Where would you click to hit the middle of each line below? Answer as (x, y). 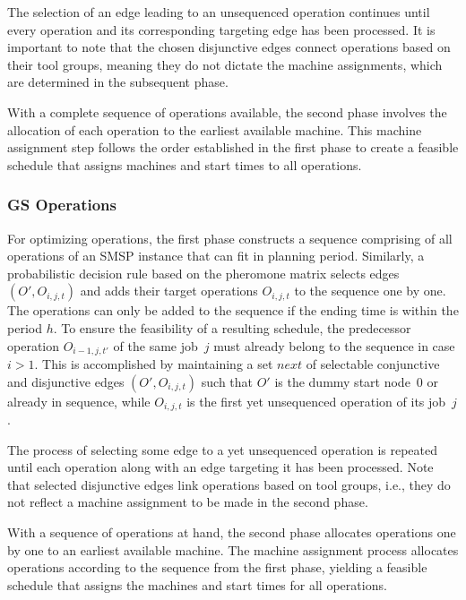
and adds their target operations (169, 291)
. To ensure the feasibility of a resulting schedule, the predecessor (232, 327)
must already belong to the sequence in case (334, 345)
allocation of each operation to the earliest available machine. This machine (215, 129)
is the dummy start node (342, 381)
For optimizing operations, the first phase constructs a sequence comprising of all (230, 238)
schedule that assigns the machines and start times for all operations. (197, 584)
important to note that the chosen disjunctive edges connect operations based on (229, 47)
